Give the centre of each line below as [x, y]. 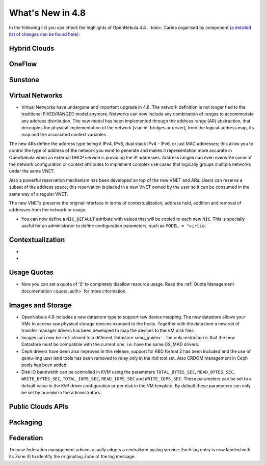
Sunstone [24, 79]
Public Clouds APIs [39, 406]
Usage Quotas [31, 273]
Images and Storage [40, 305]
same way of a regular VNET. [39, 194]
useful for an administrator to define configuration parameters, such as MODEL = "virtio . [114, 226]
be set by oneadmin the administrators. [61, 392]
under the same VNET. [32, 171]
